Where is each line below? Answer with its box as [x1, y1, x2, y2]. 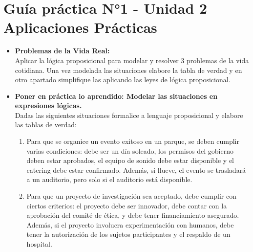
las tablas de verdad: [15, 119, 77, 130]
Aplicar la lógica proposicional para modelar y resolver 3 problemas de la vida [15, 55, 249, 65]
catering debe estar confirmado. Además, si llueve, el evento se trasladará [26, 164, 246, 175]
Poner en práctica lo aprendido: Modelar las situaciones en [15, 91, 218, 101]
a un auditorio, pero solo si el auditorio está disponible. [26, 174, 192, 184]
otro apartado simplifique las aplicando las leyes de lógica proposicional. [15, 74, 231, 85]
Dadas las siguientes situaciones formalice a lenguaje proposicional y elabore [15, 110, 243, 120]
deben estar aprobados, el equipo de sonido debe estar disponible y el [26, 155, 234, 165]
